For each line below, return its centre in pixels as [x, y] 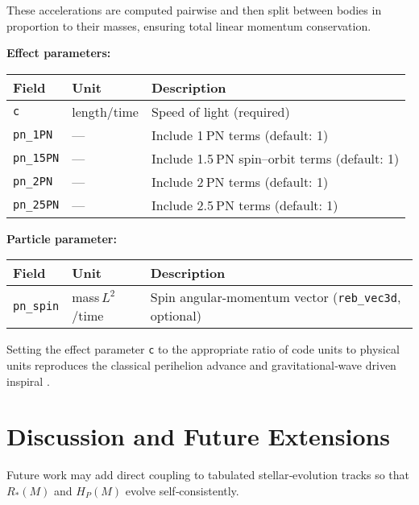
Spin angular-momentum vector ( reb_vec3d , [276, 297]
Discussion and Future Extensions [199, 436]
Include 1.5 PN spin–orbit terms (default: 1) [275, 158]
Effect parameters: [59, 53]
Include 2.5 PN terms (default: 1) [245, 205]
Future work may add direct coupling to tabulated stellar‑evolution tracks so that [208, 475]
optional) [176, 316]
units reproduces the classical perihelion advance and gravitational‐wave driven [201, 365]
